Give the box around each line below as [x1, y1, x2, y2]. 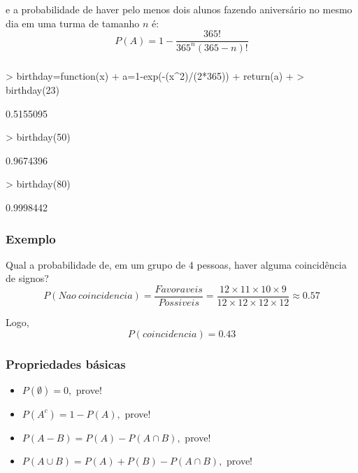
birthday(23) [6, 83, 60, 97]
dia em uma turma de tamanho [6, 15, 140, 30]
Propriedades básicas [6, 355, 126, 372]
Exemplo [6, 230, 56, 247]
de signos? [6, 271, 49, 285]
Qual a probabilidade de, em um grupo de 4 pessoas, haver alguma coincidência [6, 257, 347, 271]
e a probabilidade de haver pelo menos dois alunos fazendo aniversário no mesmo [6, 1, 352, 16]
